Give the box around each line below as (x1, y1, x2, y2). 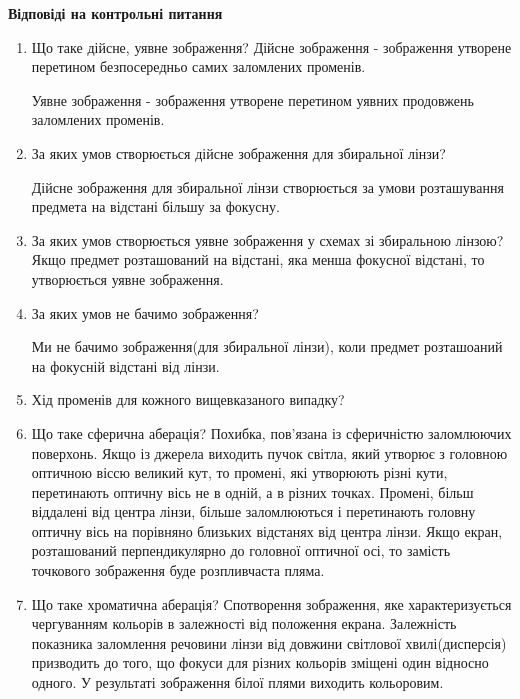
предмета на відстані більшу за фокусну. (31, 196, 280, 217)
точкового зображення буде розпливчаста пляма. (31, 560, 325, 581)
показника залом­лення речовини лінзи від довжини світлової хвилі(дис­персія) (31, 632, 507, 653)
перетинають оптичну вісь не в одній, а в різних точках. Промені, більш (31, 481, 474, 502)
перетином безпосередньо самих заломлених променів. (31, 56, 366, 77)
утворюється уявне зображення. (31, 268, 224, 289)
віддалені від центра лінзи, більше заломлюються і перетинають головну (31, 501, 476, 522)
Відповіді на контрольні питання (8, 3, 223, 23)
